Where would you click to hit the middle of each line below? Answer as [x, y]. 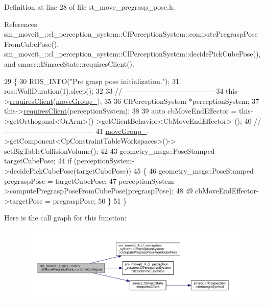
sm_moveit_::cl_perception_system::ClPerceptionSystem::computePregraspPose [131, 34]
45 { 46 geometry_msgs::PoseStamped [194, 170]
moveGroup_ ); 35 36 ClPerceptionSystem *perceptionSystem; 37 [158, 101]
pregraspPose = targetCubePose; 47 [60, 180]
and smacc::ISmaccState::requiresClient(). [69, 63]
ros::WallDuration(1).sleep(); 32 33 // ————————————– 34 [114, 91]
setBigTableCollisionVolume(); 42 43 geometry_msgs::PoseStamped [110, 150]
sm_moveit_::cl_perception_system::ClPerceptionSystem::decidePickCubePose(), [132, 54]
